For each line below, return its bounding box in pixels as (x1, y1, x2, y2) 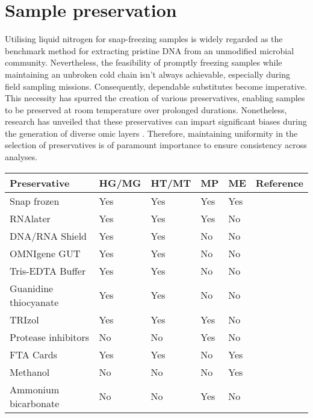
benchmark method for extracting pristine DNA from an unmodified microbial (5, 44, 294, 57)
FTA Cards (10, 347, 58, 361)
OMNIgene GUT (10, 246, 81, 260)
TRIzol (10, 312, 39, 326)
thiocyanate (10, 295, 59, 309)
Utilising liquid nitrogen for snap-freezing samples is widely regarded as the (5, 33, 283, 45)
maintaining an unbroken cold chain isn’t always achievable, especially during (5, 67, 291, 80)
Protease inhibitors (10, 329, 90, 344)
